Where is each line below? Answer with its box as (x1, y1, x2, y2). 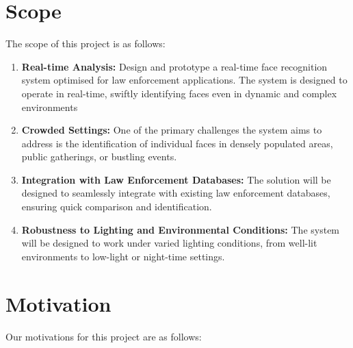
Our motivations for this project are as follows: (5, 329, 202, 343)
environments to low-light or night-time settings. (21, 249, 225, 263)
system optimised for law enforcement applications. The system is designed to (21, 73, 348, 87)
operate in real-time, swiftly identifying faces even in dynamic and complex (21, 86, 337, 100)
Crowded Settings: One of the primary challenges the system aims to (21, 123, 322, 137)
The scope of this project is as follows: (5, 36, 166, 51)
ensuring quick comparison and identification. (21, 199, 212, 214)
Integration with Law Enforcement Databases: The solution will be (21, 172, 331, 186)
